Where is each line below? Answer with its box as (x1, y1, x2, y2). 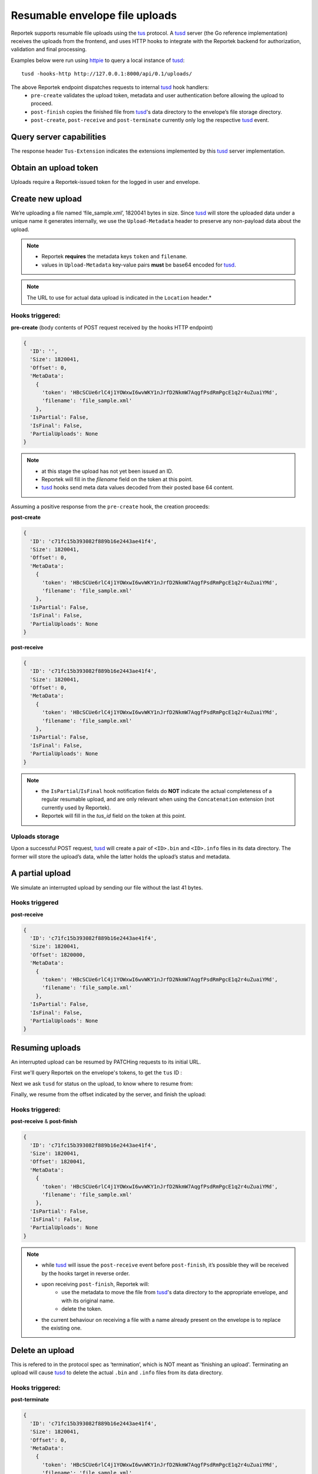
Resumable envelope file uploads (11, 9, 177, 22)
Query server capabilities (11, 131, 107, 142)
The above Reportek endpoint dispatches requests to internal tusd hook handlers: (11, 83, 209, 91)
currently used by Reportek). (41, 804, 111, 811)
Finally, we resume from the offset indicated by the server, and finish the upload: (11, 1091, 206, 1098)
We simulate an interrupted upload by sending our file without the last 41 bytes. (11, 884, 203, 891)
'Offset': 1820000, (29, 951, 86, 958)
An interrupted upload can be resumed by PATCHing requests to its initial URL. (11, 1058, 201, 1065)
